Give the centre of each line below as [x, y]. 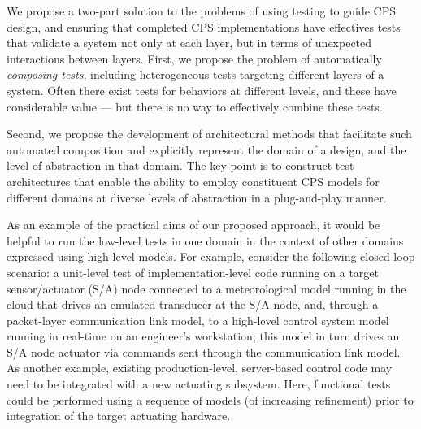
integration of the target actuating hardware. [119, 416]
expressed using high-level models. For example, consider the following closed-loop [211, 256]
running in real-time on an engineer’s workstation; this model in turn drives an [203, 336]
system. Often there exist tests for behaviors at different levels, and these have [202, 90]
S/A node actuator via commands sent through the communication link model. [204, 351]
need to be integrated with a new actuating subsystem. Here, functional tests [199, 384]
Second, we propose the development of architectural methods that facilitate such [209, 134]
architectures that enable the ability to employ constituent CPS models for [193, 181]
